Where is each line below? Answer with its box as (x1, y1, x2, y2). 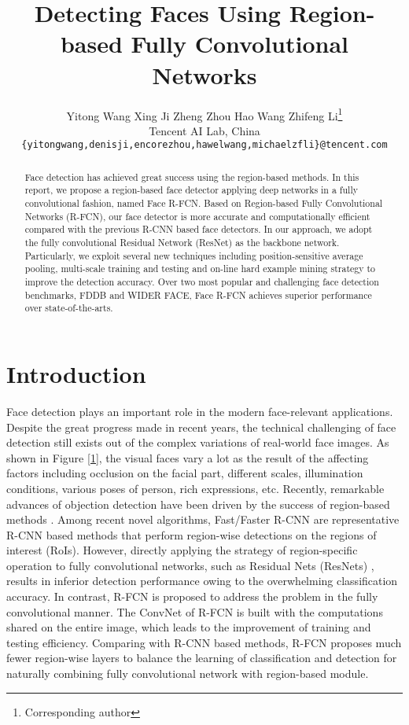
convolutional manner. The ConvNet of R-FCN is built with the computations (6, 603, 383, 620)
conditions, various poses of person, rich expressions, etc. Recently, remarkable (6, 480, 385, 496)
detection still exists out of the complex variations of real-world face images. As (6, 434, 389, 451)
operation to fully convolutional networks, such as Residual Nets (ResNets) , (6, 557, 374, 573)
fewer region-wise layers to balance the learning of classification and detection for (6, 650, 397, 666)
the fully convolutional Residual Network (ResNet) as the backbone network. (24, 236, 340, 249)
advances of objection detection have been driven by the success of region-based (6, 495, 390, 512)
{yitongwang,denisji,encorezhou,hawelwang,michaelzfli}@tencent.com (21, 139, 388, 151)
